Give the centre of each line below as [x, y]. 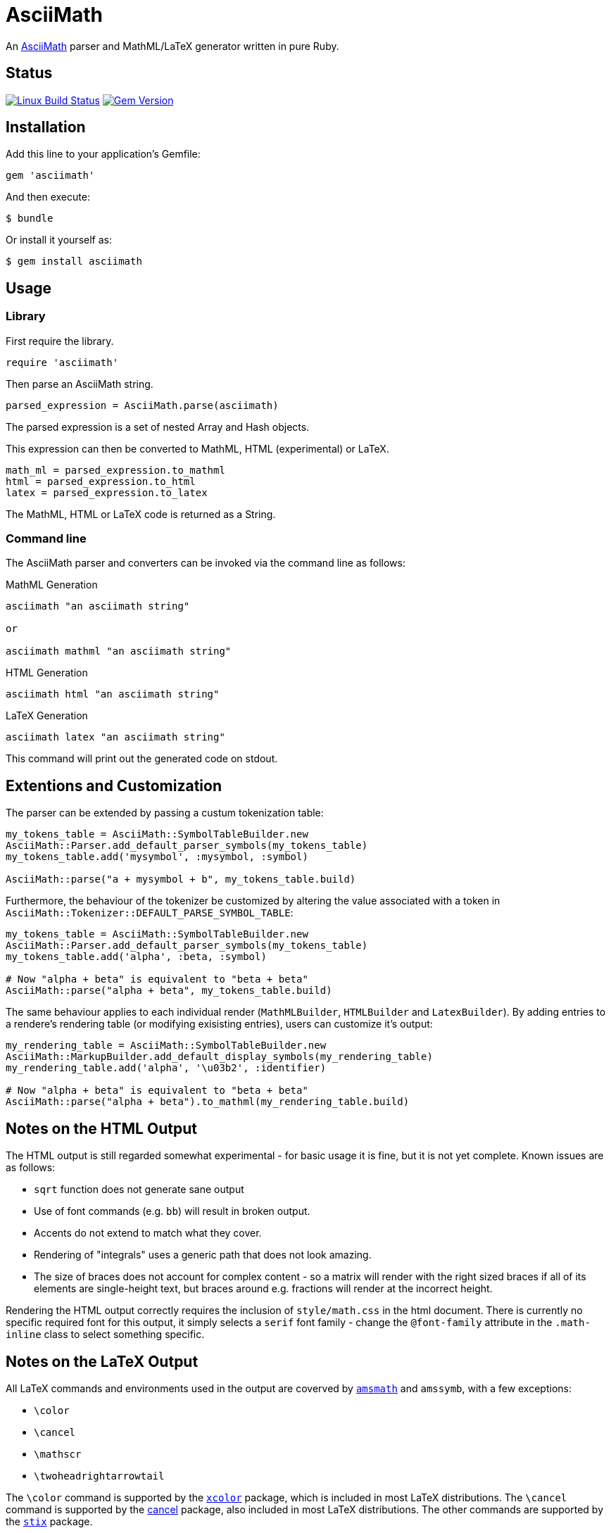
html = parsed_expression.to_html [101, 481]
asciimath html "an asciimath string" [113, 694]
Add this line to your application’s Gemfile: [103, 154]
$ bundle [30, 219]
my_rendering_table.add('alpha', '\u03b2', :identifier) [166, 1068]
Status [29, 73]
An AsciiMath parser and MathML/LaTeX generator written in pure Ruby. [172, 46]
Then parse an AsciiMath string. [80, 384]
